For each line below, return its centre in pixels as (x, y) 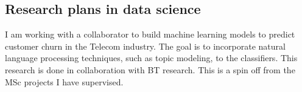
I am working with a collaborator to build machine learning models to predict (150, 34)
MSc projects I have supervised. (64, 81)
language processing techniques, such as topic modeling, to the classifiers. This (151, 58)
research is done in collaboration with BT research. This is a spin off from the (150, 69)
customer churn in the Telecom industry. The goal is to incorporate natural (145, 46)
